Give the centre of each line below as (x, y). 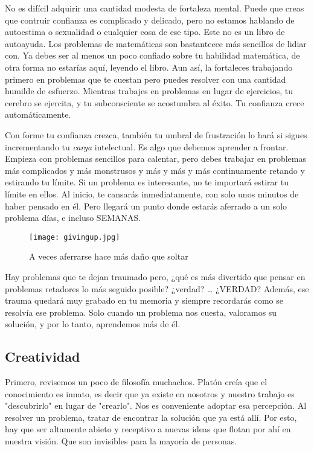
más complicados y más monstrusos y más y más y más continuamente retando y (155, 170)
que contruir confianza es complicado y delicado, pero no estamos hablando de (150, 20)
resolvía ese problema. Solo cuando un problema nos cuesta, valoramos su (141, 312)
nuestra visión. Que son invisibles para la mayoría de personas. (121, 441)
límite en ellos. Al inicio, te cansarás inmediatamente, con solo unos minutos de (152, 194)
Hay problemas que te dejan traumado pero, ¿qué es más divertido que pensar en (155, 276)
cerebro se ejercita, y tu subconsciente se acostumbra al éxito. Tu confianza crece (155, 102)
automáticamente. (38, 114)
